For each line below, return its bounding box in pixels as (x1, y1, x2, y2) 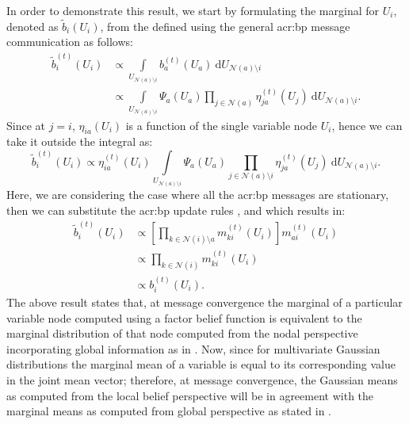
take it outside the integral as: (6, 133, 153, 150)
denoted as (6, 17, 59, 34)
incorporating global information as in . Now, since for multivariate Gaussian (6, 340, 380, 357)
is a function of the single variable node (125, 117, 318, 133)
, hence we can (331, 117, 403, 133)
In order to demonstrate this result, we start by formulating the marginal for (6, 2, 380, 18)
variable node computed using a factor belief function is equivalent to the (6, 309, 362, 326)
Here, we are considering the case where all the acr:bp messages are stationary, (6, 186, 389, 203)
